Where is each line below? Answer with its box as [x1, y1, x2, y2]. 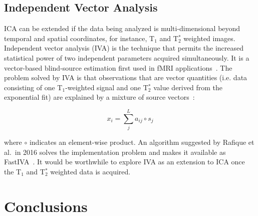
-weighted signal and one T [65, 82, 148, 92]
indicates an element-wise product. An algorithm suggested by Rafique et [29, 137, 254, 147]
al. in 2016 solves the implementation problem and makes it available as [4, 146, 226, 157]
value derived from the [153, 82, 222, 92]
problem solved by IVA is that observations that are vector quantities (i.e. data [4, 72, 247, 83]
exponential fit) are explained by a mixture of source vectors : [4, 92, 195, 102]
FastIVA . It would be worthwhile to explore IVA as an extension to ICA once [4, 156, 245, 167]
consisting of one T [4, 82, 63, 92]
